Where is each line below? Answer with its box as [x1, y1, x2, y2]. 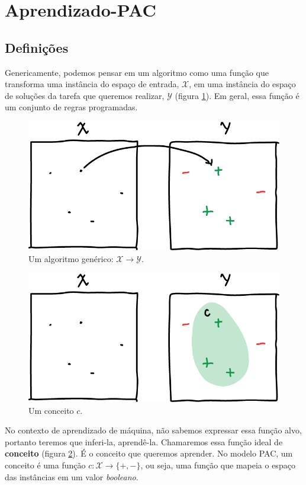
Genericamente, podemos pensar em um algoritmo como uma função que [5, 66, 269, 78]
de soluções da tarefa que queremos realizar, [5, 89, 165, 101]
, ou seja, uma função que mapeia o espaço [140, 459, 295, 471]
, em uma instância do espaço [189, 78, 296, 90]
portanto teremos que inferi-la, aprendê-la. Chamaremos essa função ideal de [5, 435, 283, 448]
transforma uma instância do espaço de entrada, [5, 78, 179, 90]
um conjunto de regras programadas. [5, 101, 138, 113]
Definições [5, 38, 69, 56]
